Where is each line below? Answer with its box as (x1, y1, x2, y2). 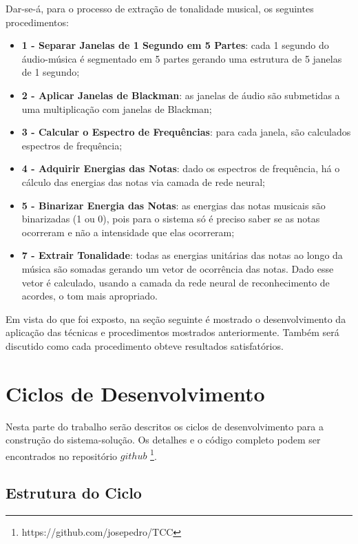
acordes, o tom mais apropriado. (21, 289, 158, 303)
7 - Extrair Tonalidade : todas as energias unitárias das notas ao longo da (21, 248, 343, 262)
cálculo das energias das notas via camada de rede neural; (21, 174, 265, 189)
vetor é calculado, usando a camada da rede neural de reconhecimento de (21, 275, 330, 289)
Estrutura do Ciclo (6, 482, 142, 503)
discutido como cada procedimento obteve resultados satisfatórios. (6, 338, 284, 353)
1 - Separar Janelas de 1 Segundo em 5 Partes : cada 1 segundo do (21, 38, 329, 52)
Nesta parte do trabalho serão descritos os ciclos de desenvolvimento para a (6, 419, 324, 433)
